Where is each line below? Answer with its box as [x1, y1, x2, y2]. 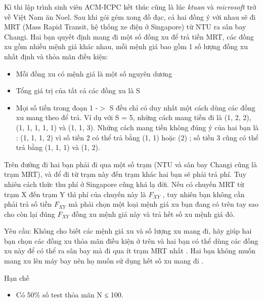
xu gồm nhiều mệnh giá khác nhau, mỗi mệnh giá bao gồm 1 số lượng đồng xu [4, 41, 248, 52]
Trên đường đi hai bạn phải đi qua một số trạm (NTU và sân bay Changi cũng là [4, 159, 257, 169]
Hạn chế [4, 272, 29, 283]
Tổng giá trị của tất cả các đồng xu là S [16, 85, 140, 96]
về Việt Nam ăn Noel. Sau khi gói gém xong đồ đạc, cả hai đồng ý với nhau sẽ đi [4, 11, 256, 22]
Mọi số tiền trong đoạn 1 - [16, 102, 98, 112]
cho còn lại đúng [4, 208, 55, 219]
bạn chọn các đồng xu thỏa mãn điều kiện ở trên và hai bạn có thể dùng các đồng [4, 235, 258, 246]
